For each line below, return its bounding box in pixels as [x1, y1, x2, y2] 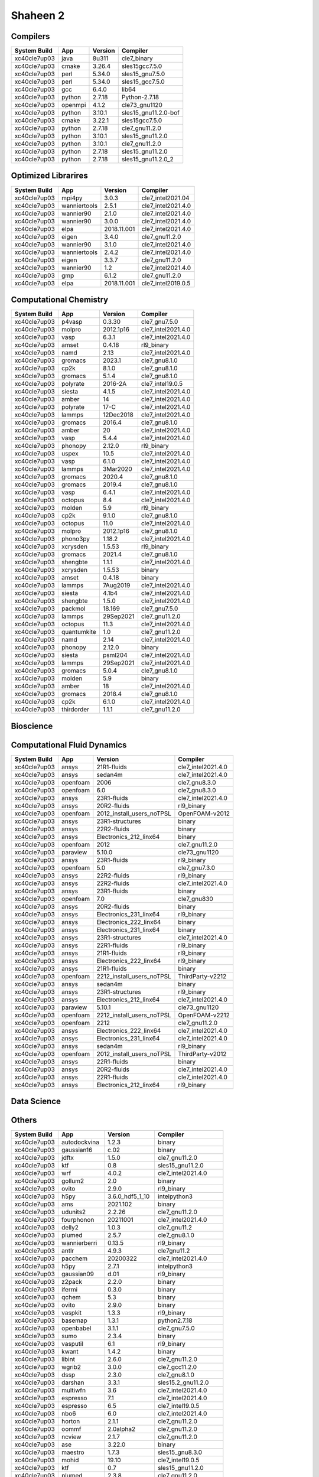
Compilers [11, 31, 50, 41]
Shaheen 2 [11, 9, 65, 22]
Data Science [11, 1097, 61, 1107]
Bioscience [11, 721, 53, 731]
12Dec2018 [102, 411, 134, 419]
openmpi [61, 101, 86, 109]
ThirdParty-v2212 [178, 972, 227, 980]
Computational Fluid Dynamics [11, 740, 127, 750]
